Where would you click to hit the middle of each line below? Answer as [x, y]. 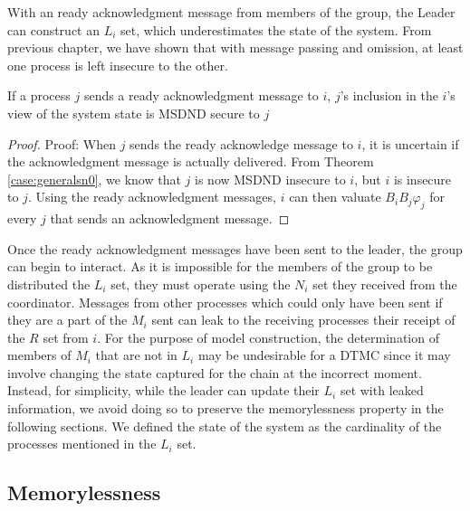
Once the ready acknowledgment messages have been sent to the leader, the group [235, 248]
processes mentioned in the [82, 444]
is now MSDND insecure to [270, 179]
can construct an [54, 29]
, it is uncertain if [410, 143]
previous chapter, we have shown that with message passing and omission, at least [235, 47]
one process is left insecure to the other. [118, 65]
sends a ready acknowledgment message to [201, 95]
